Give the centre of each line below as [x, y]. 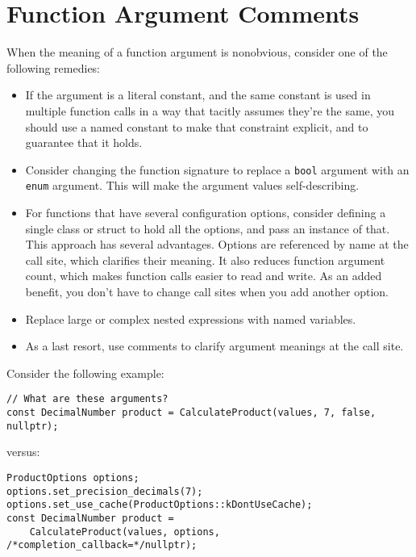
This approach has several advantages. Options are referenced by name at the [217, 244]
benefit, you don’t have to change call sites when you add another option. [207, 291]
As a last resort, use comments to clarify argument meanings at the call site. [214, 346]
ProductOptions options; [73, 477]
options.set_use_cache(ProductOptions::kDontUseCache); [160, 505]
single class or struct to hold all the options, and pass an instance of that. [208, 228]
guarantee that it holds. [84, 142]
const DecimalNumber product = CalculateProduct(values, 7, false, [191, 413]
